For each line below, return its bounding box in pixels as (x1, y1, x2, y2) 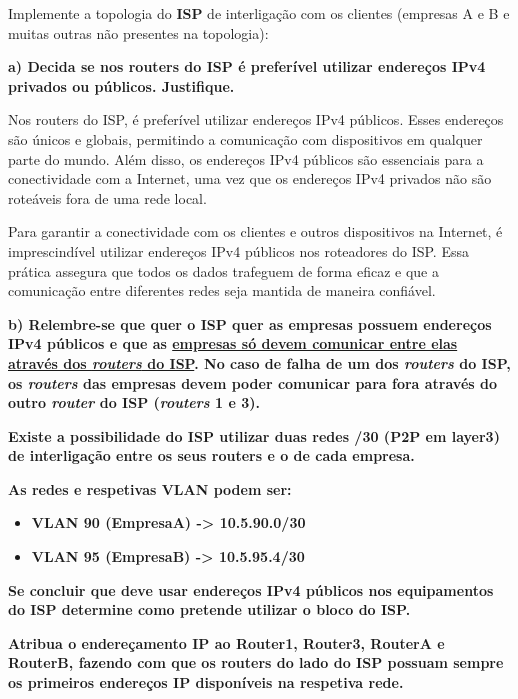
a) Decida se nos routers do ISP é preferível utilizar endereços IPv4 (8, 56, 486, 77)
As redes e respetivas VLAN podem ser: (8, 478, 292, 499)
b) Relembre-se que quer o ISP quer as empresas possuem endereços (8, 313, 492, 334)
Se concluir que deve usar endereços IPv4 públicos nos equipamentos (8, 579, 494, 600)
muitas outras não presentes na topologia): (8, 22, 269, 43)
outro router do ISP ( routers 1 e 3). (8, 392, 260, 413)
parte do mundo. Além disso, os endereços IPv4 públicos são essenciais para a (8, 148, 484, 169)
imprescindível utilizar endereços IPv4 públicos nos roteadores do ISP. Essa (8, 240, 469, 261)
